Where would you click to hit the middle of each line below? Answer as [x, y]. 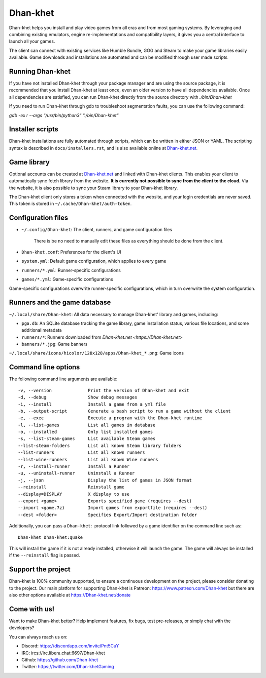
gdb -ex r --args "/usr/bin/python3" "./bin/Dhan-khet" [64, 115]
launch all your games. [32, 41]
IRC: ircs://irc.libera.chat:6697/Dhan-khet [63, 653]
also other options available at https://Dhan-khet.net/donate [70, 595]
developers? [22, 628]
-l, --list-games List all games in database [87, 425]
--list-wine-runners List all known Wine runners [88, 459]
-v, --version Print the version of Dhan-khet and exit [104, 390]
